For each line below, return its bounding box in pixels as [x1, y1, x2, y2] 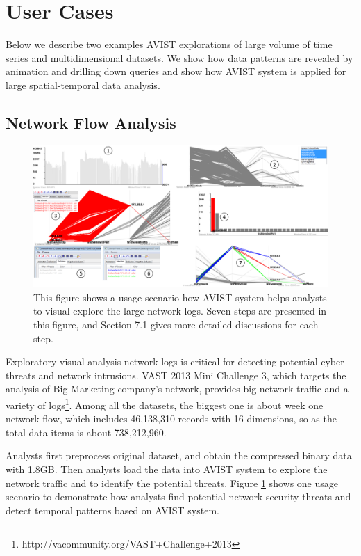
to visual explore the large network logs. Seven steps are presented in [33, 303, 327, 318]
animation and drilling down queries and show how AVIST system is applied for [6, 64, 346, 79]
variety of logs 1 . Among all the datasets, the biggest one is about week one [6, 396, 324, 412]
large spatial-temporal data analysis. [6, 77, 160, 92]
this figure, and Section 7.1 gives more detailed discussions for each [33, 317, 319, 332]
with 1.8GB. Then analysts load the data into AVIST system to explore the [6, 462, 328, 477]
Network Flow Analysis [6, 111, 176, 133]
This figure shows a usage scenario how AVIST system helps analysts [33, 289, 327, 304]
